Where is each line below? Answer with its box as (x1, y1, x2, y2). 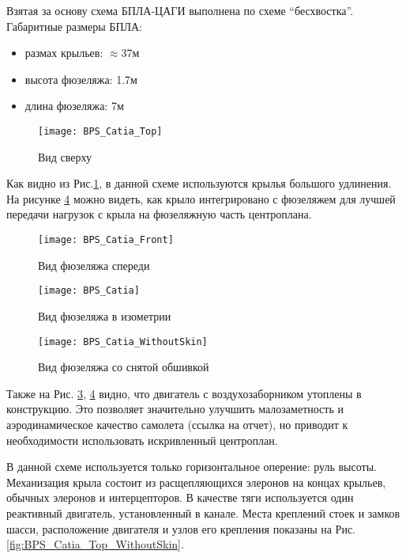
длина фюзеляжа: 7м (24, 97, 124, 114)
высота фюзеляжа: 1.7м (24, 70, 137, 87)
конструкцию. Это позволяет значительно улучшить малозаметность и (6, 400, 344, 417)
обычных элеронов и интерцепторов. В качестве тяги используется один (6, 489, 354, 506)
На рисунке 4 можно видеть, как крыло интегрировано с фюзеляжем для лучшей (6, 190, 396, 207)
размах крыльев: (24, 44, 103, 61)
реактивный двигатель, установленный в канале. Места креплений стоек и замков (6, 504, 400, 521)
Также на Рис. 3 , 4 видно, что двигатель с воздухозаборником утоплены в (6, 385, 362, 401)
